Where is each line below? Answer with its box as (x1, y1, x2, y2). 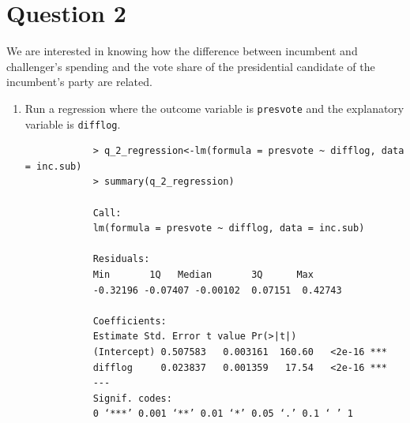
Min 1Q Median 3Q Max (92, 268, 314, 280)
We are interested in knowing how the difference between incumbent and (6, 43, 358, 59)
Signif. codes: (92, 392, 172, 404)
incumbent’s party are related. (6, 73, 152, 90)
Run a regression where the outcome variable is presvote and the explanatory (24, 99, 404, 116)
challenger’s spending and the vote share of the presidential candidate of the (6, 58, 375, 74)
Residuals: (92, 253, 150, 265)
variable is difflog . (24, 115, 121, 132)
